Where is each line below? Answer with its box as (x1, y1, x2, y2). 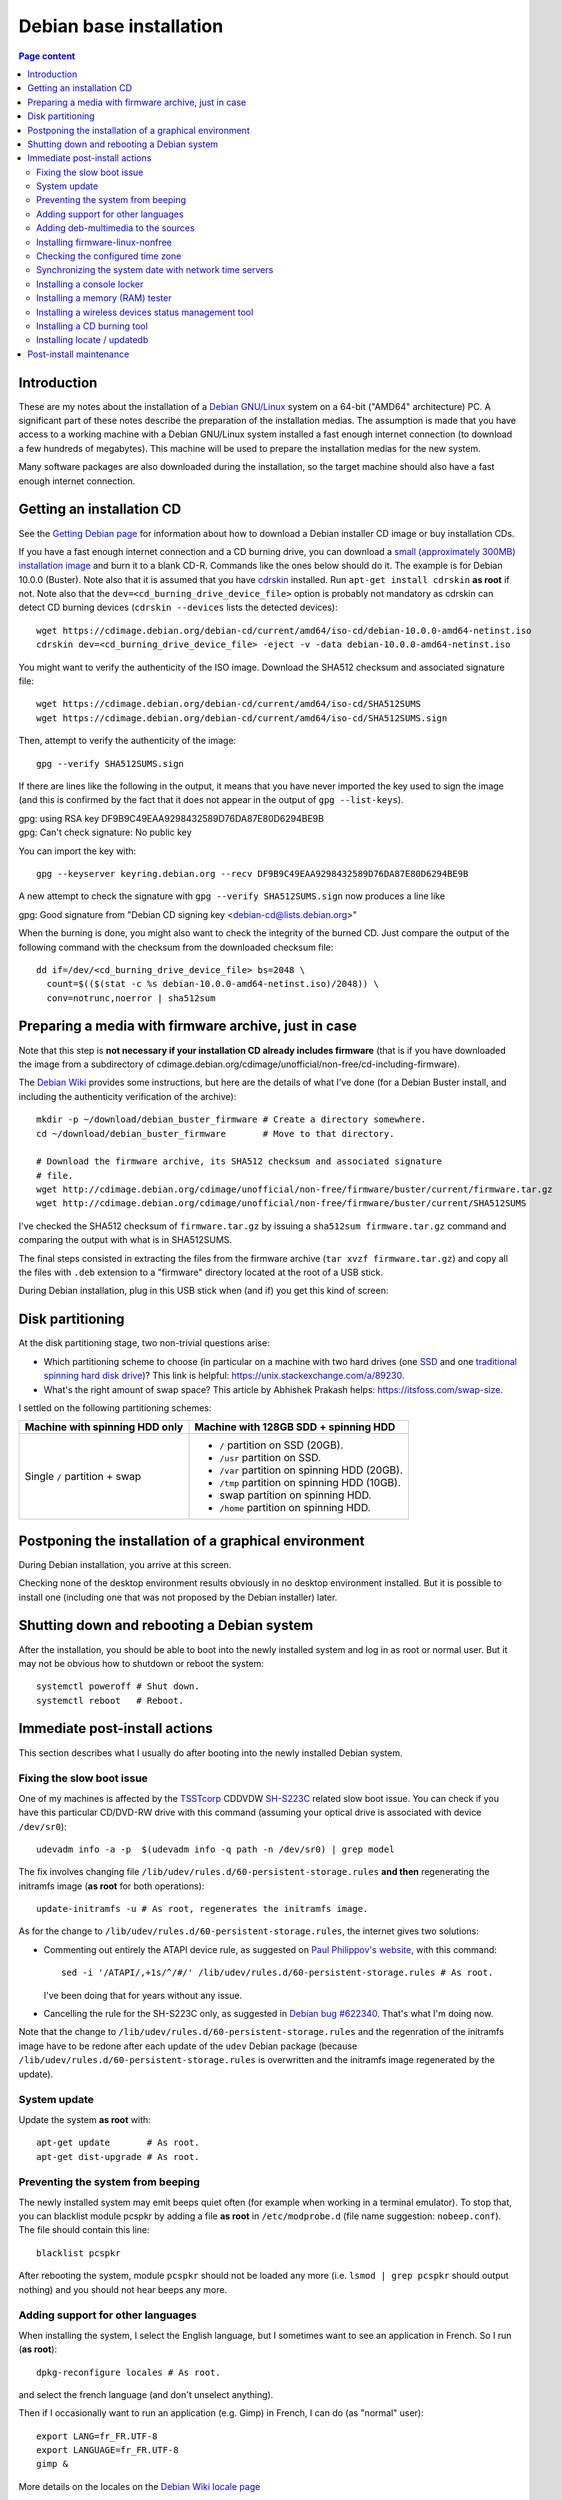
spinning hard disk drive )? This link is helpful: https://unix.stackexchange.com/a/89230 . (43, 1370, 405, 1382)
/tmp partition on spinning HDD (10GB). (219, 1476, 402, 1490)
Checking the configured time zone (36, 250, 182, 262)
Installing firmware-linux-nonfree (36, 236, 172, 248)
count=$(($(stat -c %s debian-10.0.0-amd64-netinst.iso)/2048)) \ (46, 978, 379, 990)
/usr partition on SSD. (219, 1451, 322, 1465)
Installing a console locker (36, 278, 144, 290)
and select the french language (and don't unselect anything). (18, 2388, 274, 2400)
